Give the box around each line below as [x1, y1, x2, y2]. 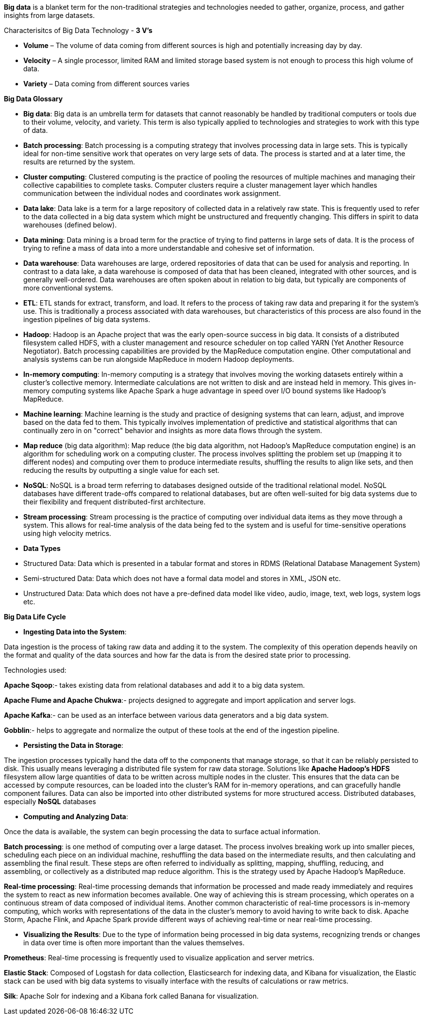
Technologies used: [4, 666, 66, 674]
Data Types [23, 544, 61, 552]
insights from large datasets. [4, 11, 95, 19]
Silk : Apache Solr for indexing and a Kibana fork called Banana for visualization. [4, 992, 259, 1000]
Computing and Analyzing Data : [23, 812, 129, 821]
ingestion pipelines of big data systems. [23, 315, 150, 323]
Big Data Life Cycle [4, 613, 66, 621]
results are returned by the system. [23, 158, 135, 166]
